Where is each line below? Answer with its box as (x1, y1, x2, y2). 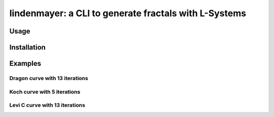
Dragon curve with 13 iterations (9, 74, 88, 82)
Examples (9, 59, 42, 68)
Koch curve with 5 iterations (9, 88, 81, 95)
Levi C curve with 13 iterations (9, 102, 86, 109)
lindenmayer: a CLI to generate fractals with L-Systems (9, 8, 246, 19)
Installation (9, 43, 46, 52)
